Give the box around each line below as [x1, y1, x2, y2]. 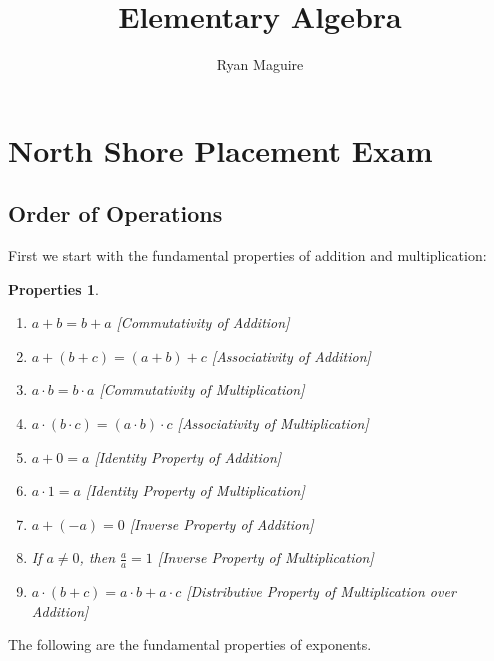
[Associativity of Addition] [211, 345, 371, 366]
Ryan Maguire [216, 54, 304, 75]
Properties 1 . [8, 278, 99, 299]
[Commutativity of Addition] [116, 312, 290, 333]
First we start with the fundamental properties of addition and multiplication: [8, 245, 487, 266]
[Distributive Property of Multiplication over [186, 581, 456, 602]
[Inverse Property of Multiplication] [157, 547, 374, 568]
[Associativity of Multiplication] [177, 413, 369, 434]
